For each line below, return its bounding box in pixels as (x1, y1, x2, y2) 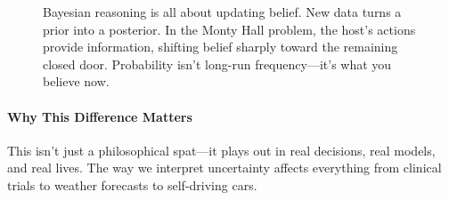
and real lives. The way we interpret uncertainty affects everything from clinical (7, 158, 442, 177)
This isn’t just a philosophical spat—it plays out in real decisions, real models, (7, 140, 436, 159)
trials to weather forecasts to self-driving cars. (7, 175, 257, 194)
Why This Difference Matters (7, 107, 192, 125)
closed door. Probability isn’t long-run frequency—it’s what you (43, 54, 392, 73)
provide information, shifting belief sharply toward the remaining (43, 37, 398, 56)
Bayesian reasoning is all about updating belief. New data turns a (43, 3, 402, 20)
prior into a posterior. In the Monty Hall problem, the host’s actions (43, 20, 416, 38)
